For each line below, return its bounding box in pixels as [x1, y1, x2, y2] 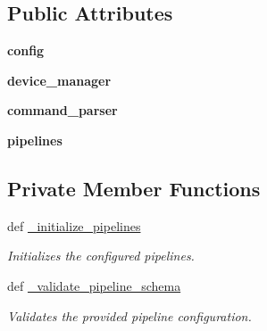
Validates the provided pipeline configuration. [7, 306, 252, 325]
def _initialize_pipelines [7, 216, 141, 235]
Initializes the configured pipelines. [7, 246, 195, 265]
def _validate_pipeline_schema [7, 276, 181, 294]
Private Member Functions [7, 174, 261, 202]
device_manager [7, 70, 112, 89]
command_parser [7, 101, 118, 120]
